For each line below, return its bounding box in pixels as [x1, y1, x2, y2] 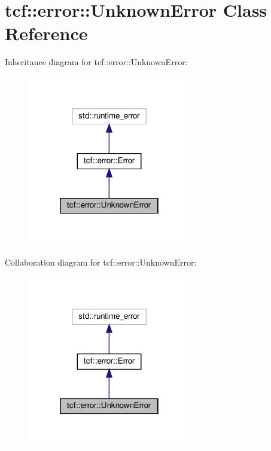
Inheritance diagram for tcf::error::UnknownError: [5, 56, 188, 68]
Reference [5, 21, 88, 45]
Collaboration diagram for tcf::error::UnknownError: [5, 256, 197, 269]
